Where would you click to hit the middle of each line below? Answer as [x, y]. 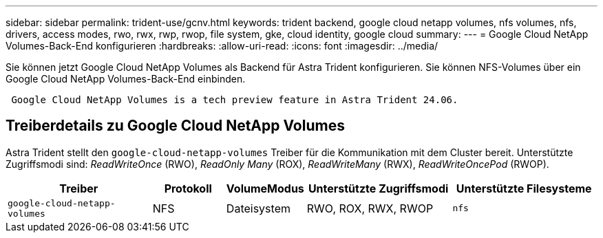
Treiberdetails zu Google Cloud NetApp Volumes [175, 126]
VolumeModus [265, 188]
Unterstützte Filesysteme [524, 188]
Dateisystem [258, 208]
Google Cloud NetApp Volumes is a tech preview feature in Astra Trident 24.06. [235, 100]
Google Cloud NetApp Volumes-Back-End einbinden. [126, 79]
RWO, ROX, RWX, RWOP [370, 208]
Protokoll [188, 188]
